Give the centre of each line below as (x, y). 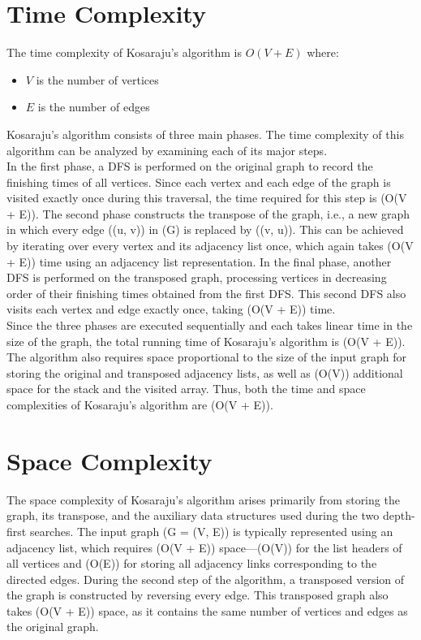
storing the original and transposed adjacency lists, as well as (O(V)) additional (205, 372)
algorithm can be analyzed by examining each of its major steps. (167, 150)
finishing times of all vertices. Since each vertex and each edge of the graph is (199, 182)
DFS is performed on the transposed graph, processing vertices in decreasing (197, 277)
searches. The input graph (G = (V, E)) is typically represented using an (211, 531)
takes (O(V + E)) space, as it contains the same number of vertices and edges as (207, 610)
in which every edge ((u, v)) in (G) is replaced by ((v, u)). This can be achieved (205, 229)
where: (323, 52)
